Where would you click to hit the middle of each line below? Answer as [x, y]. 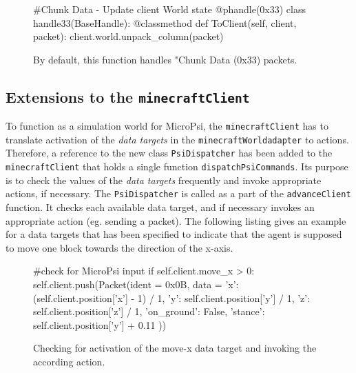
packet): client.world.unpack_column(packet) [128, 36]
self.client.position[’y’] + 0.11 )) [100, 324]
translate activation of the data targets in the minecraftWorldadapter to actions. [177, 139]
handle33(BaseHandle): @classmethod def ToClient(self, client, [165, 22]
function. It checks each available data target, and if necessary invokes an [160, 207]
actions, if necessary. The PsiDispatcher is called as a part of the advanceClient [178, 193]
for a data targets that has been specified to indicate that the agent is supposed [174, 234]
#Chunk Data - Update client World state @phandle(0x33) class [169, 9]
